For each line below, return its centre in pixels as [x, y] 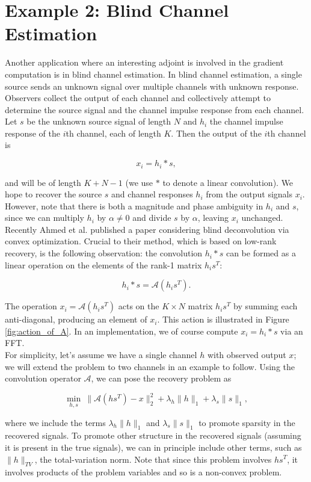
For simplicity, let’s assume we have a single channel [101, 355]
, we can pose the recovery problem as [161, 378]
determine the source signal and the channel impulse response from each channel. [155, 109]
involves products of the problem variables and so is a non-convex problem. [143, 472]
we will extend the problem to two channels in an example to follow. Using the [150, 366]
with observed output [247, 355]
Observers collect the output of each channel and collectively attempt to [138, 98]
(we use [139, 182]
